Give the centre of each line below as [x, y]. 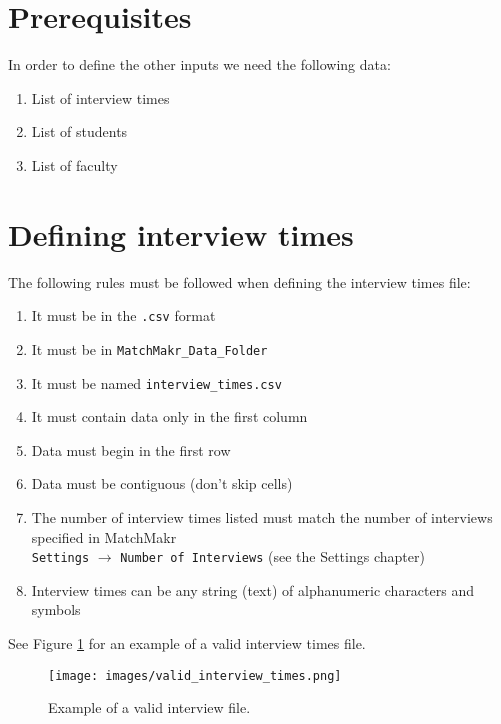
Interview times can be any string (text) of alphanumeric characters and [252, 589]
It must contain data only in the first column [169, 416]
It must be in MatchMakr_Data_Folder [149, 348]
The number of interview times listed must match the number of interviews [262, 516]
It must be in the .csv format [123, 315]
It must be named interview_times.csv [156, 382]
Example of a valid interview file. [149, 707]
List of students [79, 131]
